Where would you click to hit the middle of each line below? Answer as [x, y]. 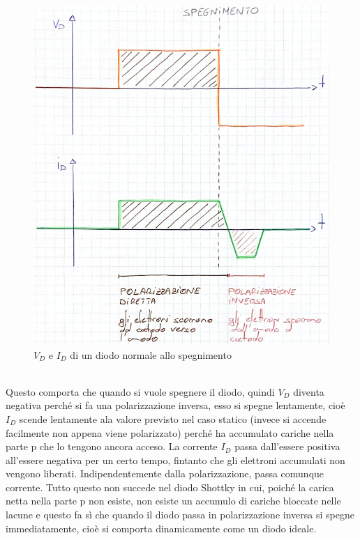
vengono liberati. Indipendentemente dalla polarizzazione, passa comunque [165, 473]
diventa [309, 391]
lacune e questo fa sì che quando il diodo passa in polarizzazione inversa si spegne [180, 515]
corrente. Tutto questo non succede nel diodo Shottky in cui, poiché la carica [170, 487]
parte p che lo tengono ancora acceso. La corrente [112, 446]
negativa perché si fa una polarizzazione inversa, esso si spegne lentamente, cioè [175, 405]
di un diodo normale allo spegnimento [151, 354]
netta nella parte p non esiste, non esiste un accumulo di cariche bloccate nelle [173, 501]
